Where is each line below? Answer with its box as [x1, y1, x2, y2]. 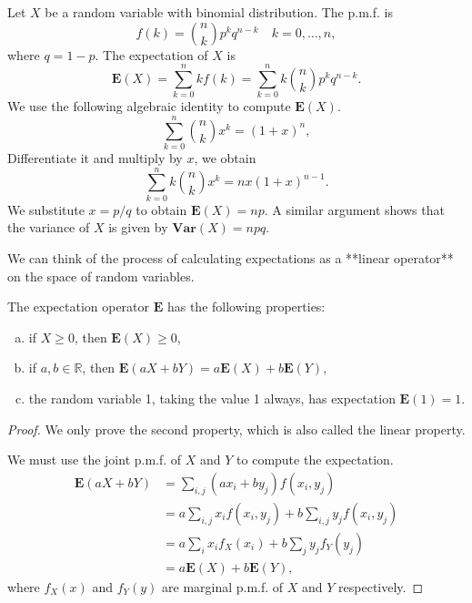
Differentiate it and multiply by [7, 148, 183, 168]
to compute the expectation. [236, 450, 394, 469]
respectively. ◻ [338, 577, 424, 596]
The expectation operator [7, 297, 150, 316]
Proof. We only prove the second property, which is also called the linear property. [7, 419, 466, 438]
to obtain [136, 199, 187, 219]
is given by [108, 218, 168, 237]
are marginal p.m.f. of [162, 577, 284, 596]
